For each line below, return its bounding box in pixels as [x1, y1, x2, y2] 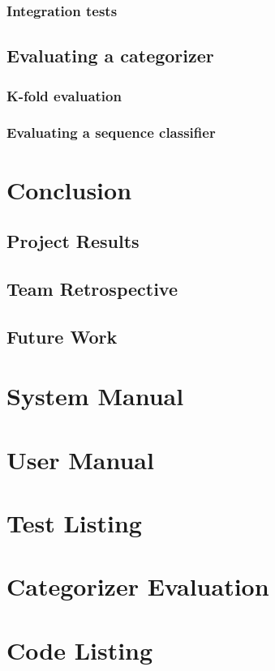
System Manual [6, 379, 184, 412]
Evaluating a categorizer [6, 43, 214, 68]
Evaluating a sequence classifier [6, 122, 216, 143]
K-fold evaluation [6, 85, 122, 105]
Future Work [6, 323, 118, 348]
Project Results [6, 229, 140, 254]
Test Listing [6, 506, 142, 539]
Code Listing [6, 633, 153, 666]
